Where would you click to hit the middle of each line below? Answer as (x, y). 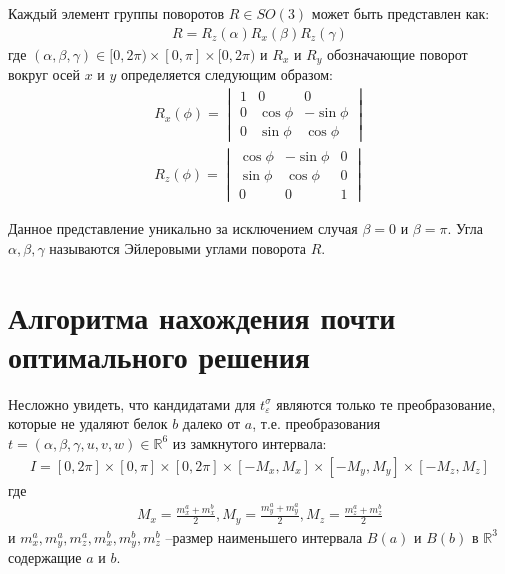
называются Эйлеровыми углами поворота (177, 247)
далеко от (211, 423)
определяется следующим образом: (227, 74)
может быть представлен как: (400, 13)
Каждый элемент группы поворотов (116, 13)
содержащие (45, 557)
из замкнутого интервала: (249, 442)
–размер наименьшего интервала (264, 536)
